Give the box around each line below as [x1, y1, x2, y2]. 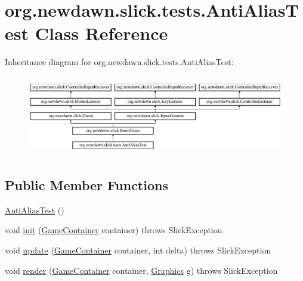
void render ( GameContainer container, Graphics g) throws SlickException [5, 264, 278, 276]
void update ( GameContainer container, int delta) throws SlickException [5, 244, 271, 256]
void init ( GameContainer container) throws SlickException [5, 224, 222, 236]
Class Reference [35, 21, 168, 45]
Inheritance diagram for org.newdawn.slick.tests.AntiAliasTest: [5, 56, 234, 68]
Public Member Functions [5, 176, 168, 194]
